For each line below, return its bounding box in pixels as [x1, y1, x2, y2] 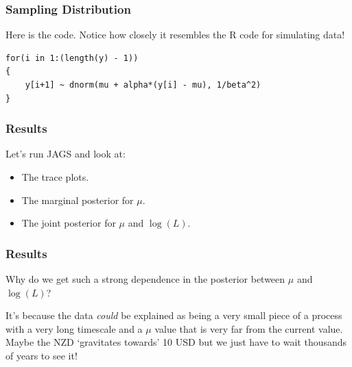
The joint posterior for [21, 216, 116, 230]
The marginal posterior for [21, 192, 134, 207]
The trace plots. [21, 170, 89, 183]
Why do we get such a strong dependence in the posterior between [5, 272, 285, 286]
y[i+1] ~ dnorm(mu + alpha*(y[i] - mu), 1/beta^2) [25, 80, 261, 90]
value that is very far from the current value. [154, 321, 343, 336]
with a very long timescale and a [5, 321, 143, 336]
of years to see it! [5, 348, 78, 362]
